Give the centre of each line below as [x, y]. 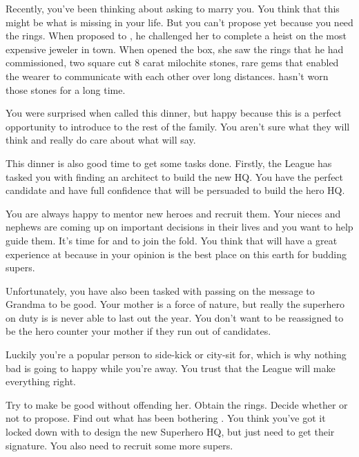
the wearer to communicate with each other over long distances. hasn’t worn [167, 76]
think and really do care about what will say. [101, 140]
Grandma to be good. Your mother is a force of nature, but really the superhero [175, 304]
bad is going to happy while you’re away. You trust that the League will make [171, 368]
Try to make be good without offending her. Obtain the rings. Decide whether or [177, 404]
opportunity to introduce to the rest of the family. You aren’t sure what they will [178, 126]
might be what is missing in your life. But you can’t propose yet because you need [179, 22]
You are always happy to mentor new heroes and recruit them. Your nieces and [173, 213]
